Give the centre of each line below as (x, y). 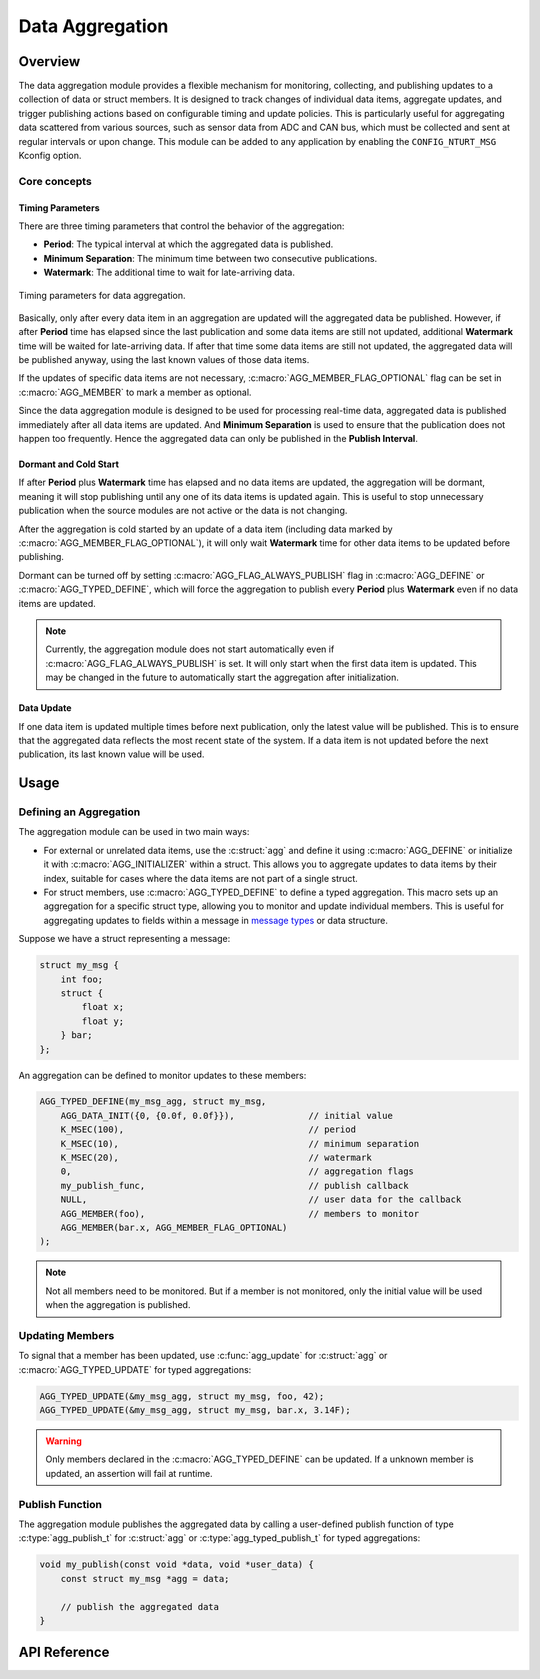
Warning (63, 1441)
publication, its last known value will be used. (111, 754)
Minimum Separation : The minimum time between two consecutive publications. (210, 258)
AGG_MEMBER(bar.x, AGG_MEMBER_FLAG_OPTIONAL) (174, 1227)
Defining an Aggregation (79, 812)
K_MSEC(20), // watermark (216, 1158)
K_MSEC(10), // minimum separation (240, 1143)
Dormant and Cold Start (69, 464)
